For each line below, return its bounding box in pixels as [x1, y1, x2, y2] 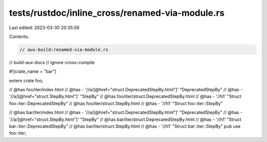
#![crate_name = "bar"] [9, 69, 57, 74]
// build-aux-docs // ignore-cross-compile [9, 59, 95, 65]
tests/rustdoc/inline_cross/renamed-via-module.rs [9, 7, 225, 18]
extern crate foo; [9, 77, 44, 83]
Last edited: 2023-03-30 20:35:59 [9, 25, 80, 31]
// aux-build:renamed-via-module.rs [19, 47, 109, 52]
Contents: [9, 34, 29, 39]
